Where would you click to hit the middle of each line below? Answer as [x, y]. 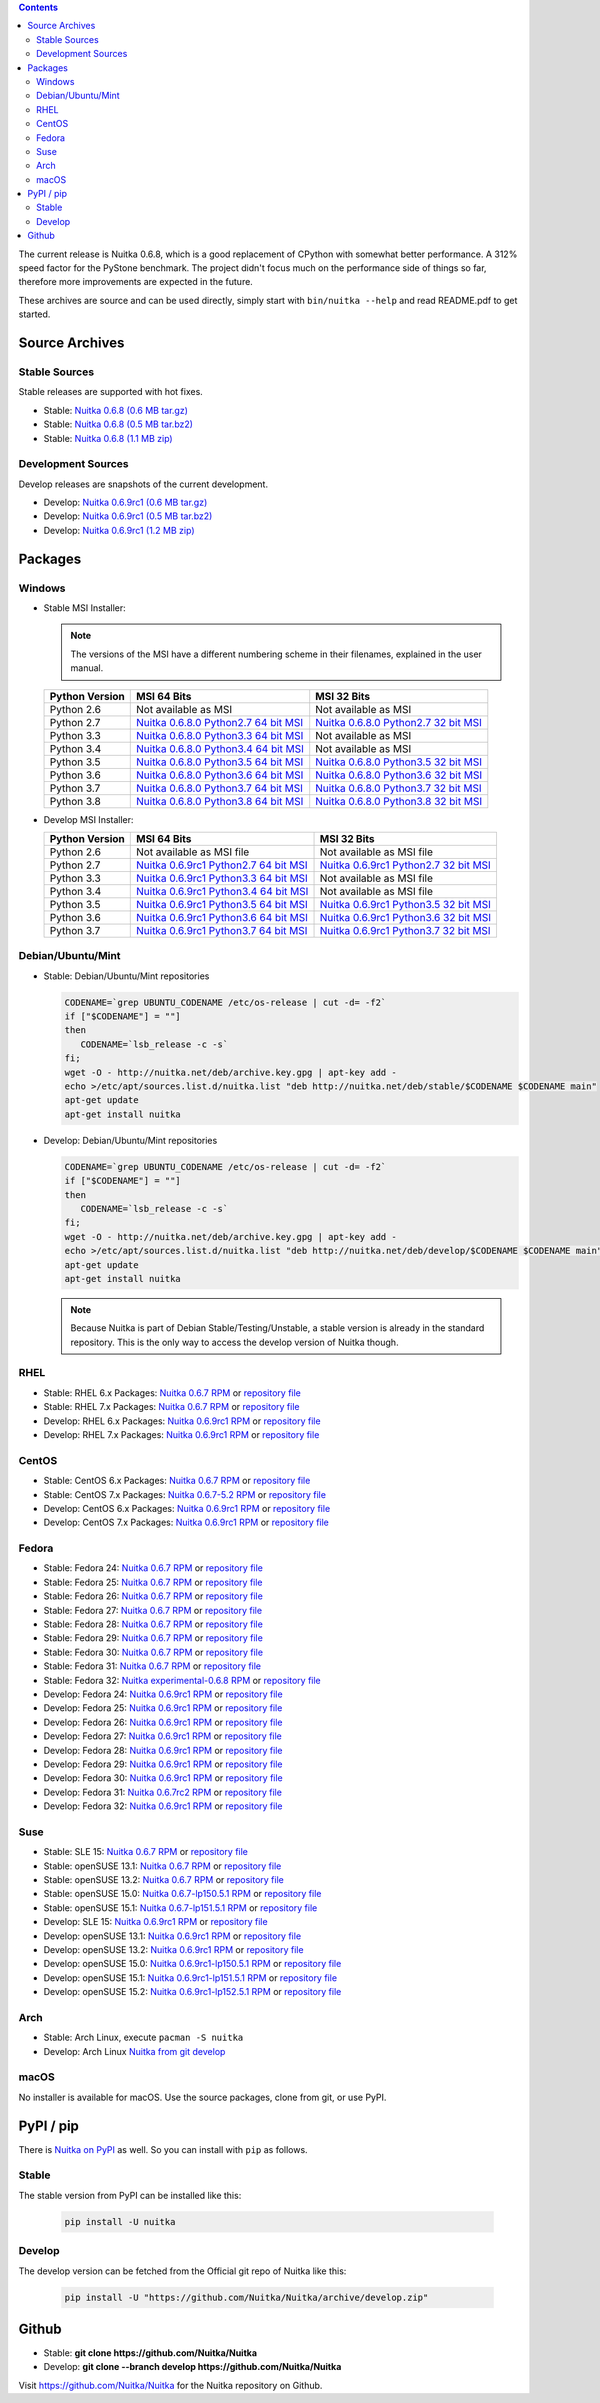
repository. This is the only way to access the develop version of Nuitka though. [234, 1342]
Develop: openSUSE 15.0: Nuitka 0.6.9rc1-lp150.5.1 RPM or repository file [192, 1964]
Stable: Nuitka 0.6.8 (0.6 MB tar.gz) [116, 410]
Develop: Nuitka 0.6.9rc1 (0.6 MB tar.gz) [125, 502]
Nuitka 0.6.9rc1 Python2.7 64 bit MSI [221, 865]
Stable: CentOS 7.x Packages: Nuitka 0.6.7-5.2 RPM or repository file [185, 1494]
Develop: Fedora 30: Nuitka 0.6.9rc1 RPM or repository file [163, 1778]
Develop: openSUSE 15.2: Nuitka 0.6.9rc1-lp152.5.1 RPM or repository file [192, 1992]
